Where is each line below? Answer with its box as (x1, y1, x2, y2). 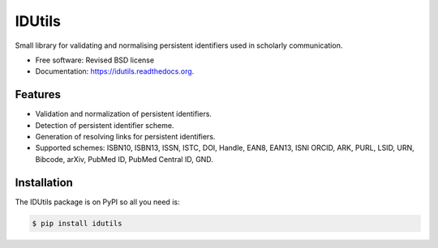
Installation (15, 175, 73, 190)
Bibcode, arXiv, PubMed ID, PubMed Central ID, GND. (35, 154, 214, 164)
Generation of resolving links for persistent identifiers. (35, 132, 216, 142)
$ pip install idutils (32, 219, 122, 228)
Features (15, 88, 61, 101)
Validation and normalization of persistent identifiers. (35, 109, 213, 119)
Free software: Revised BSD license (35, 55, 154, 65)
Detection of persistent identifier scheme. (35, 120, 174, 130)
